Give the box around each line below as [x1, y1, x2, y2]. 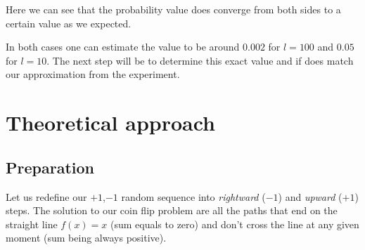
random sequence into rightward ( [121, 189, 266, 204]
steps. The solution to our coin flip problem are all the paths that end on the [6, 203, 338, 218]
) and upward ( [278, 189, 342, 204]
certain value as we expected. [6, 15, 132, 30]
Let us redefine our [6, 189, 87, 204]
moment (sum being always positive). [6, 230, 167, 245]
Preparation [6, 156, 94, 178]
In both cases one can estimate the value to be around [6, 39, 240, 54]
